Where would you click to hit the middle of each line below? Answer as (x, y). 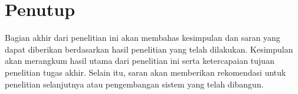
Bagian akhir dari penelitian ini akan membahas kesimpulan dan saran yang (143, 38)
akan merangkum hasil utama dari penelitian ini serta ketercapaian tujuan (140, 61)
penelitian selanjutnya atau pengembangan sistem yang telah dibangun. (134, 84)
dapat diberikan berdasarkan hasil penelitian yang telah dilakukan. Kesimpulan (149, 49)
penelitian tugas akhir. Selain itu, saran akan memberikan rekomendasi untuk (145, 72)
